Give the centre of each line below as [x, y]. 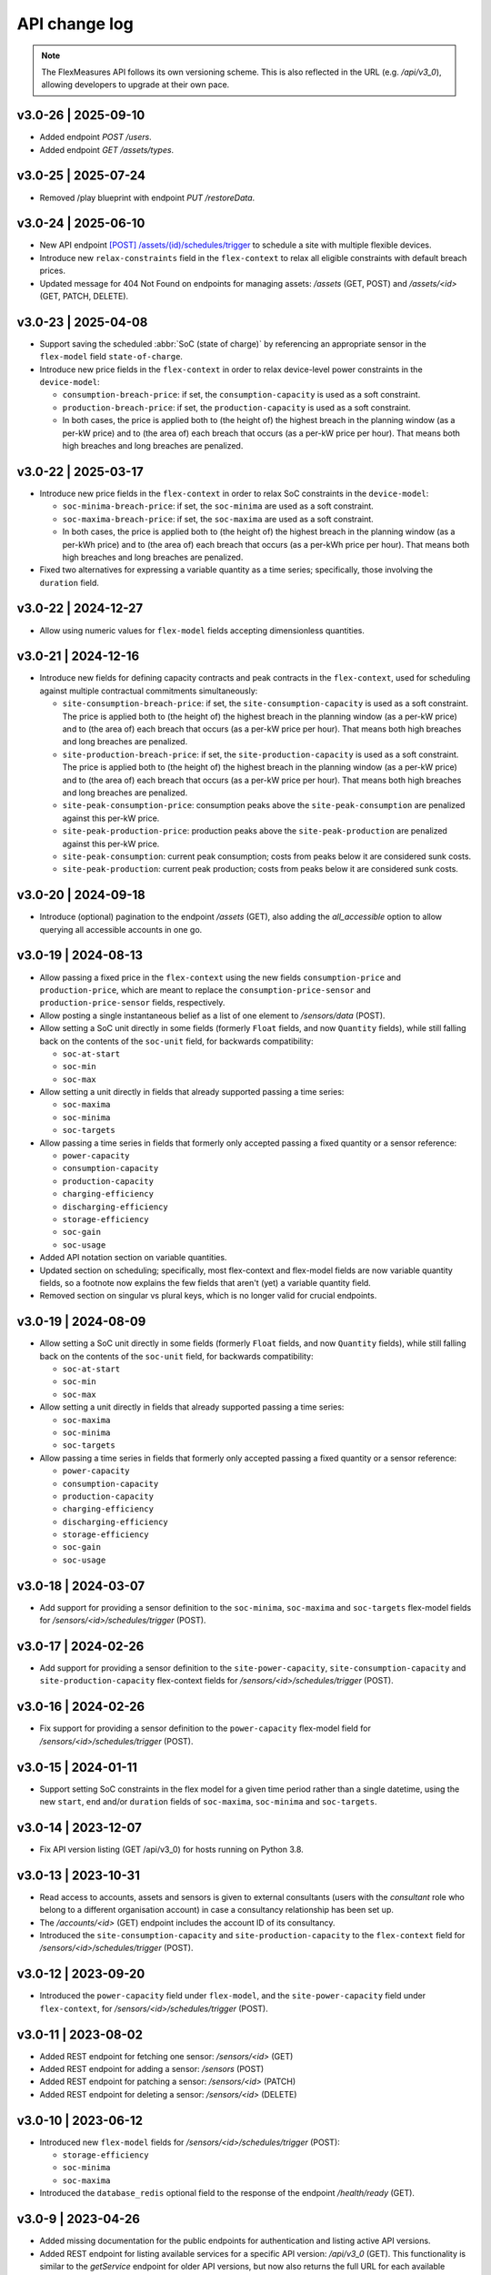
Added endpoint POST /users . [95, 137]
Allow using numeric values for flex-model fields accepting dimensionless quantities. [202, 630]
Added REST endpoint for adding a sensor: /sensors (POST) [152, 2069]
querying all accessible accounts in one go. [121, 929]
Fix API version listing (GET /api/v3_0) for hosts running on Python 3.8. [171, 1849]
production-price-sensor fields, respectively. [132, 1003]
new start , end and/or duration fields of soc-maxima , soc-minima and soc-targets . [208, 1802]
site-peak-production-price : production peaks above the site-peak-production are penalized [255, 831]
